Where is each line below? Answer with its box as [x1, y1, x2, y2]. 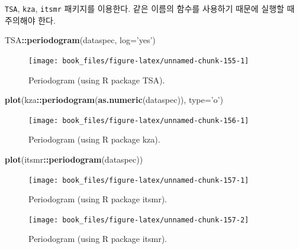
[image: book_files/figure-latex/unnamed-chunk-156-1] [28, 116, 249, 125]
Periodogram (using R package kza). [28, 133, 160, 145]
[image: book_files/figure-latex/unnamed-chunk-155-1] [28, 56, 249, 65]
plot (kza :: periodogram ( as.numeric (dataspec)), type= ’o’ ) [5, 93, 223, 106]
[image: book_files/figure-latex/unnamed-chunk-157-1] [28, 176, 249, 185]
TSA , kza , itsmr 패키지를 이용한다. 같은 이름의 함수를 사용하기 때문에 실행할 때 [5, 2, 295, 14]
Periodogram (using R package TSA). [28, 73, 165, 86]
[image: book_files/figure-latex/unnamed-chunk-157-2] [28, 215, 249, 224]
